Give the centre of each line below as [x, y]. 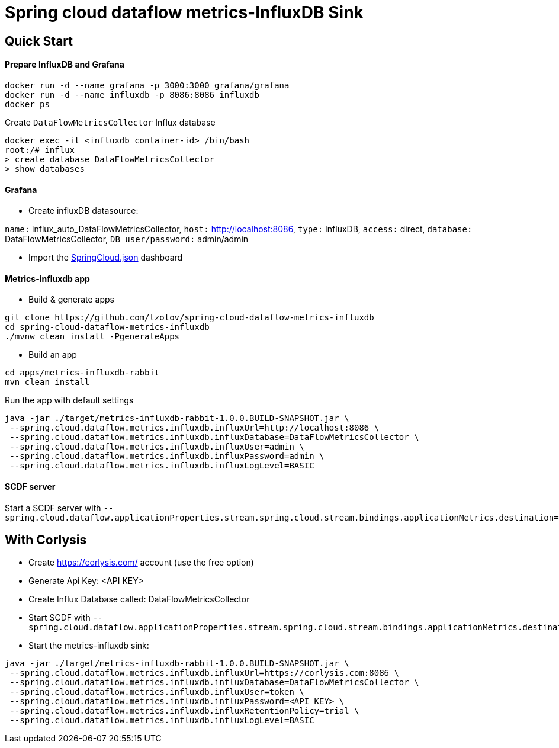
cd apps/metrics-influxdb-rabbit [82, 373]
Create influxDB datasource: [83, 211]
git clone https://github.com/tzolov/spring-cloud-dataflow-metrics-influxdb [189, 318]
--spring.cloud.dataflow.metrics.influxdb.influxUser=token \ [157, 692]
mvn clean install [47, 382]
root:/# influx [40, 150]
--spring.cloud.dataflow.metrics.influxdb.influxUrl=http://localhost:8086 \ [195, 428]
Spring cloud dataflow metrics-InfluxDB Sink [184, 12]
